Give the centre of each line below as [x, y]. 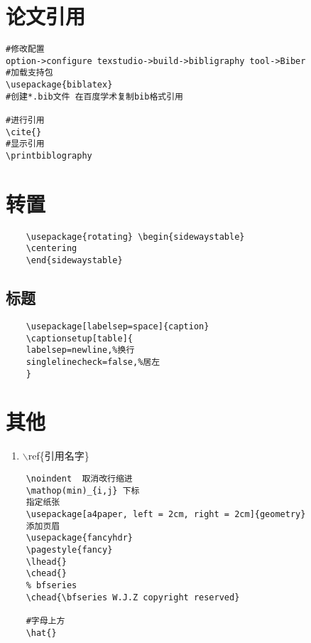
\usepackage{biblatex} [59, 85]
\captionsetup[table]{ [79, 338]
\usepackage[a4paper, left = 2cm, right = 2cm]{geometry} [166, 514]
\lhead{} [46, 562]
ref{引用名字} [59, 456]
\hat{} [41, 633]
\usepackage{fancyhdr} [79, 538]
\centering [51, 249]
